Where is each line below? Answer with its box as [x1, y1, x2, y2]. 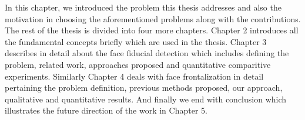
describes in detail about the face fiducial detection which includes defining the [5, 47, 289, 59]
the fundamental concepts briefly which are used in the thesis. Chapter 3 [5, 35, 267, 47]
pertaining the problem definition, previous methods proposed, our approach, [5, 81, 283, 94]
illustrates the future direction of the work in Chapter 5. [5, 104, 207, 116]
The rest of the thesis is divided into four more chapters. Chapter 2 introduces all [5, 24, 299, 36]
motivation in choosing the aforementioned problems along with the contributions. [5, 12, 301, 25]
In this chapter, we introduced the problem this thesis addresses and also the [5, 1, 281, 13]
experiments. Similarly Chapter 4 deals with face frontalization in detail [5, 70, 264, 82]
